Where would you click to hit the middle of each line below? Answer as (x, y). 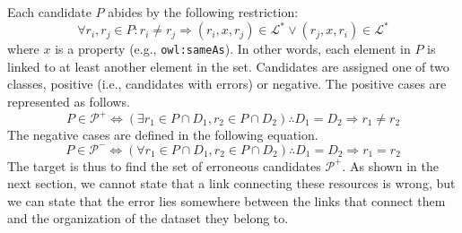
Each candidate (49, 12)
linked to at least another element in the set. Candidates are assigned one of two (228, 66)
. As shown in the (390, 165)
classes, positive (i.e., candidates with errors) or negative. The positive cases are (227, 84)
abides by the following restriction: (203, 12)
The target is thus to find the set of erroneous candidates (164, 165)
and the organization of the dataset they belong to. (148, 218)
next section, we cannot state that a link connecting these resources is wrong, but (231, 183)
